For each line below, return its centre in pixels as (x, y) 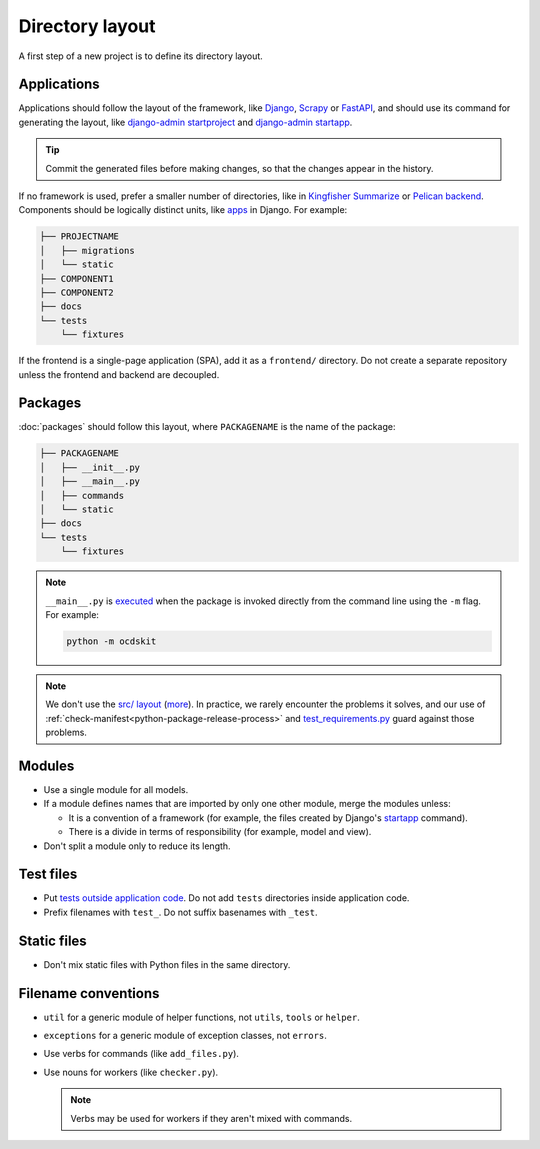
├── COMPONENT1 (76, 278)
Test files (48, 874)
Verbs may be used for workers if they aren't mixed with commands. (211, 1118)
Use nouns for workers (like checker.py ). (131, 1072)
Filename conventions (89, 993)
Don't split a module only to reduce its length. (137, 846)
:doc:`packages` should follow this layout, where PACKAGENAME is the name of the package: (207, 427)
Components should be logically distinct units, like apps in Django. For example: (183, 210)
